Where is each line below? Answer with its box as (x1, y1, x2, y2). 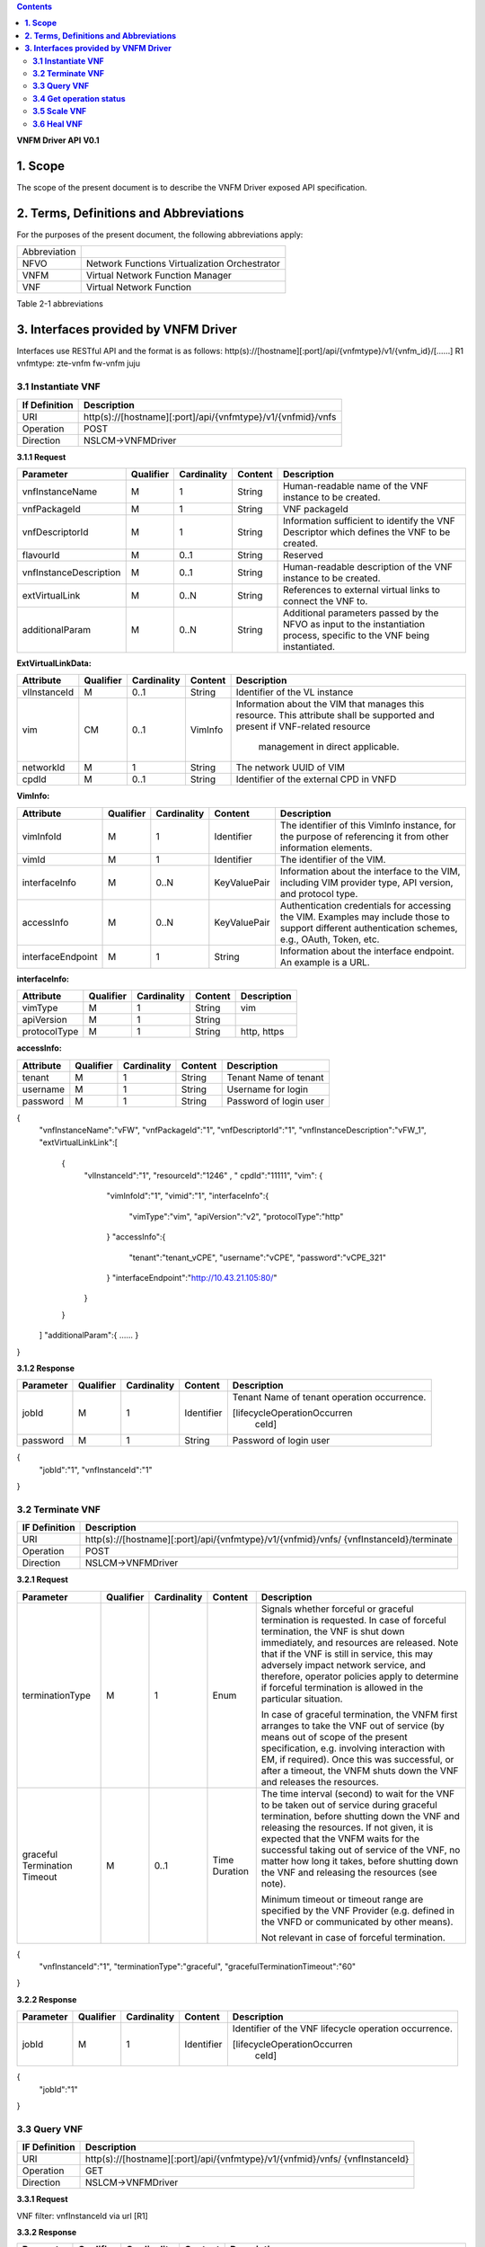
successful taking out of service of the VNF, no (260, 1843, 461, 1856)
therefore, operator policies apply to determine (260, 1670, 459, 1683)
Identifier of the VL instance (235, 686, 354, 698)
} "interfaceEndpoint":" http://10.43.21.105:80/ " (106, 1273, 278, 1283)
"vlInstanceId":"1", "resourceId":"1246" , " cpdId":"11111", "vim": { (84, 1170, 323, 1181)
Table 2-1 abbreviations (16, 298, 103, 309)
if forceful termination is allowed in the (260, 1681, 424, 1693)
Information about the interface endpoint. (279, 945, 454, 957)
